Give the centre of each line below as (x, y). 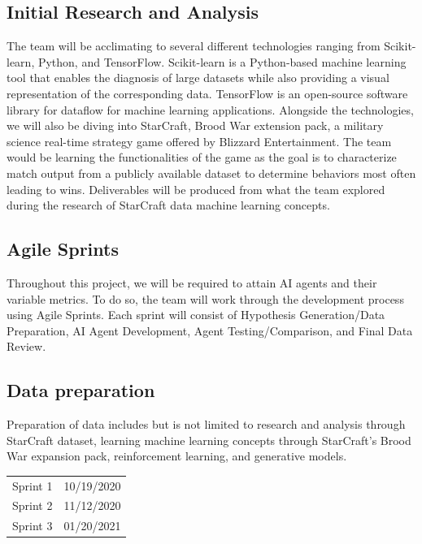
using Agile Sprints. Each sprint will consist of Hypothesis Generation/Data (196, 315)
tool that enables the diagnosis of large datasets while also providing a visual (198, 78)
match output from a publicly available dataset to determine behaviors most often (211, 173)
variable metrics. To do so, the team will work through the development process (205, 298)
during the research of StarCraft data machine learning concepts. (168, 205)
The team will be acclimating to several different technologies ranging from (194, 46)
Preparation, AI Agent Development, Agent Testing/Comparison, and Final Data (210, 330)
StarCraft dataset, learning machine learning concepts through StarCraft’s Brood (209, 440)
